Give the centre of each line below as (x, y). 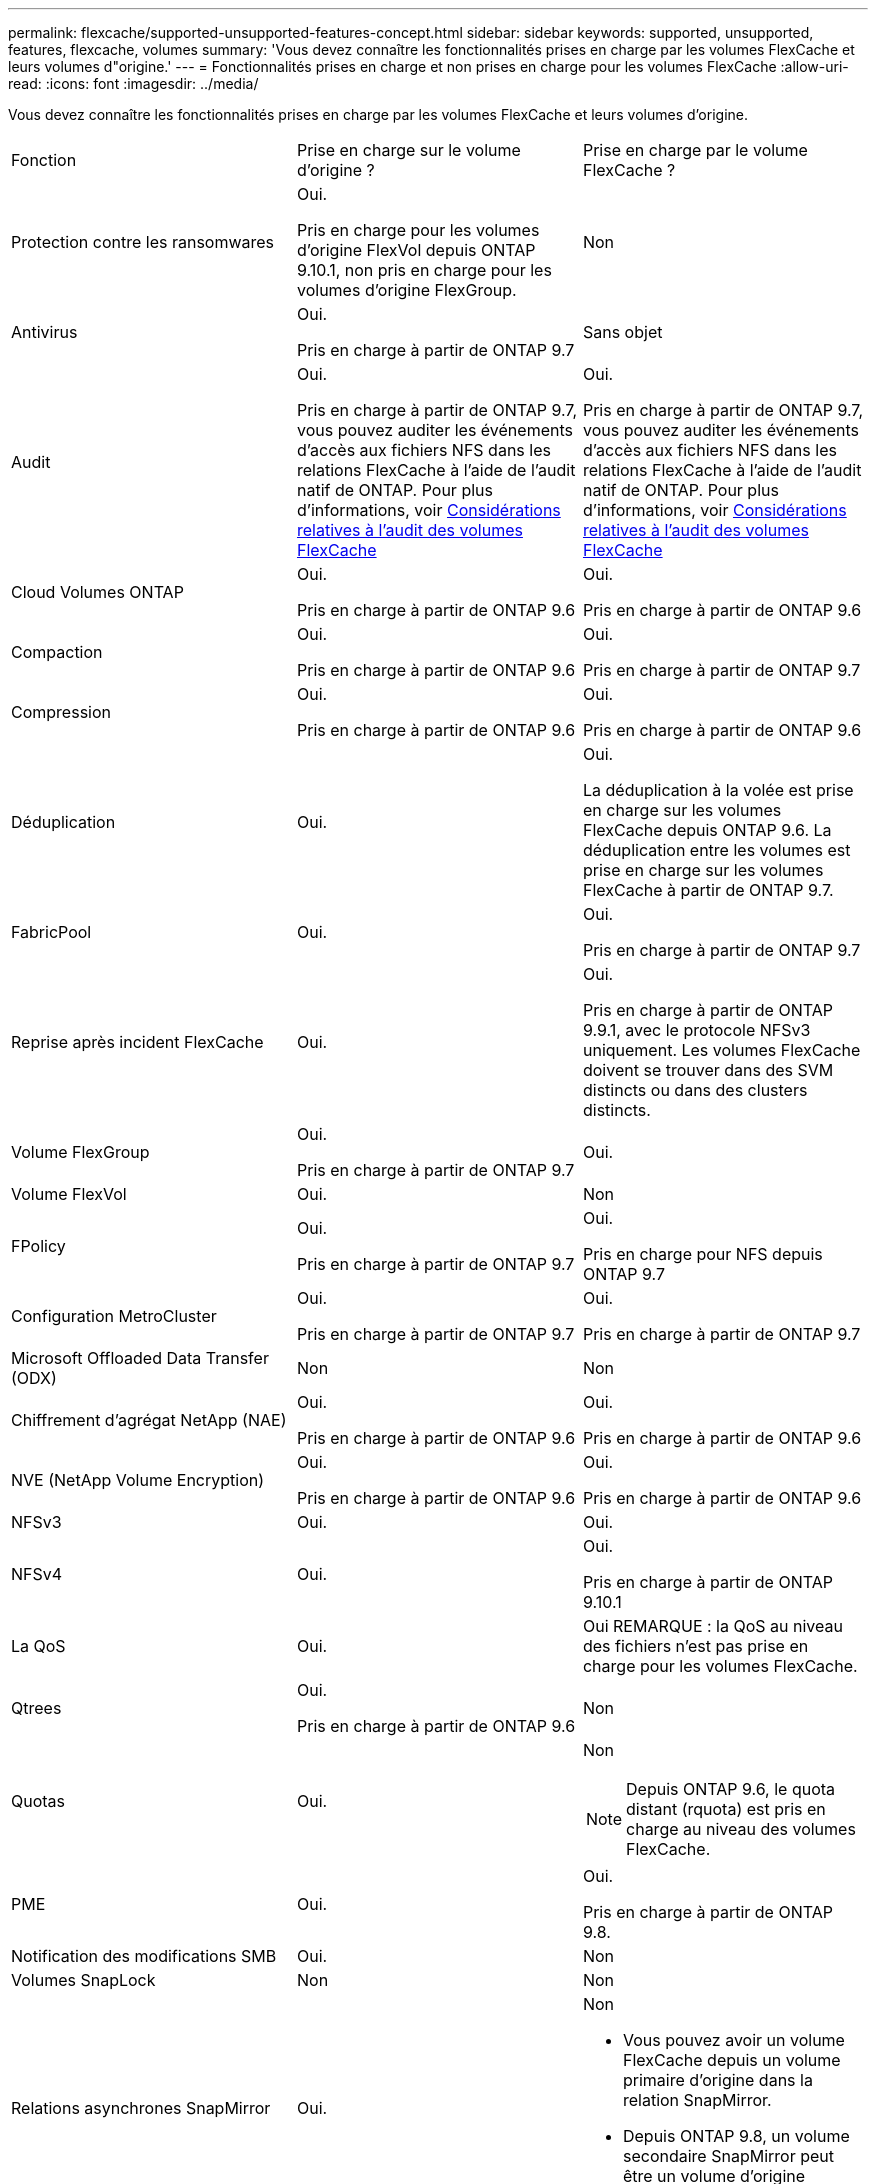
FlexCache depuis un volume (731, 2060)
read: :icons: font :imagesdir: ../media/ (133, 83)
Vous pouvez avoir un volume (733, 2040)
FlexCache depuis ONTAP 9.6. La (707, 830)
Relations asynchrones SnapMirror (141, 2108)
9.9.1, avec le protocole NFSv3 (696, 1030)
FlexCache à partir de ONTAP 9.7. (708, 890)
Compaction (57, 652)
